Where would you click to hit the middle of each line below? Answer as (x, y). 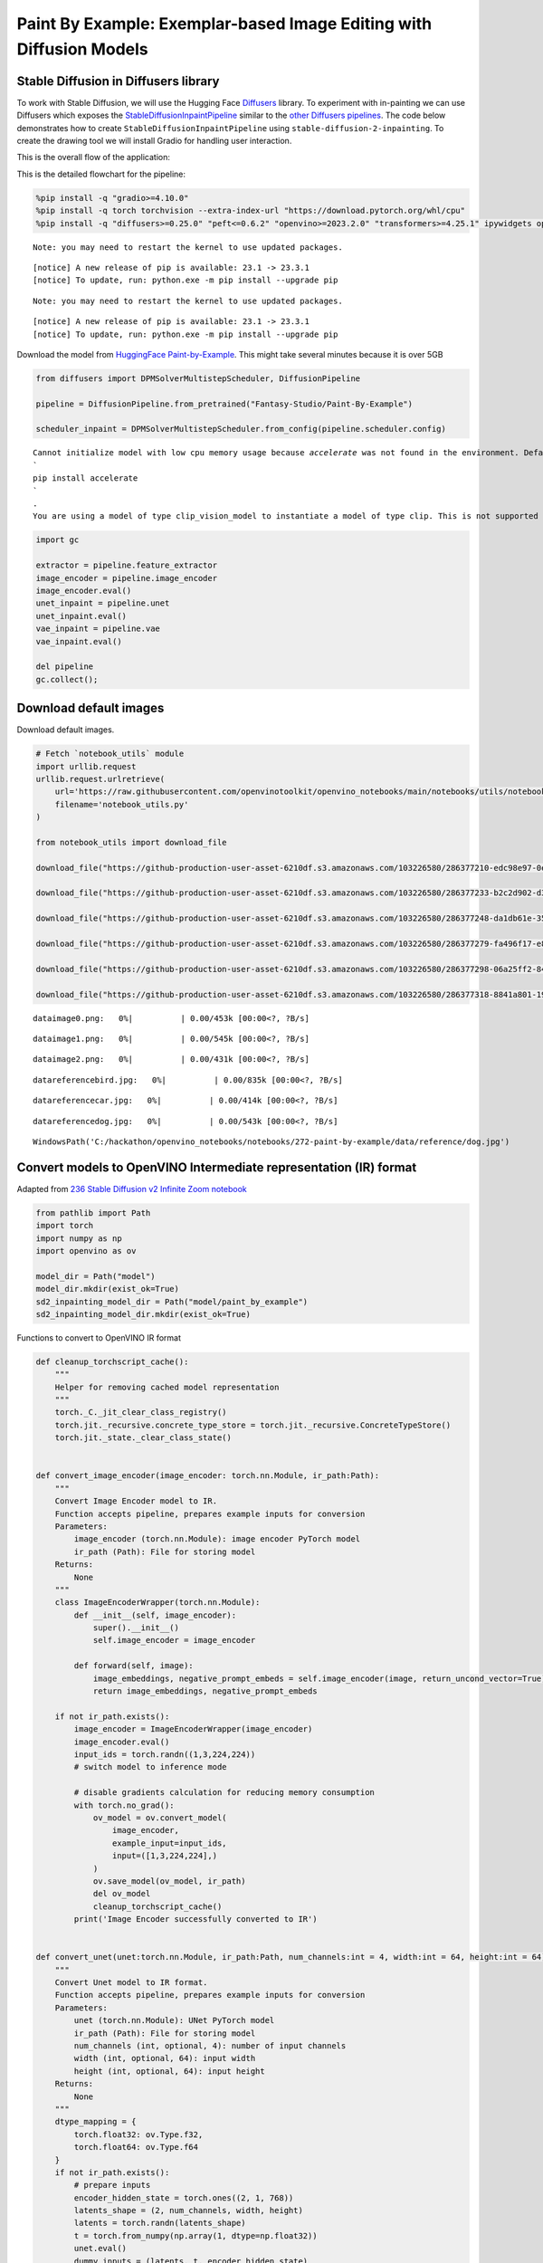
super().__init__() (136, 1628)
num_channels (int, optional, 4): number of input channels (210, 2045)
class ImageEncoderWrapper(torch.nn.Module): (157, 1603)
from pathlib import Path (93, 1213)
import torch (65, 1226)
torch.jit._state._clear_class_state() (143, 1438)
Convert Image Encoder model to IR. (136, 1501)
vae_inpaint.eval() (79, 641)
